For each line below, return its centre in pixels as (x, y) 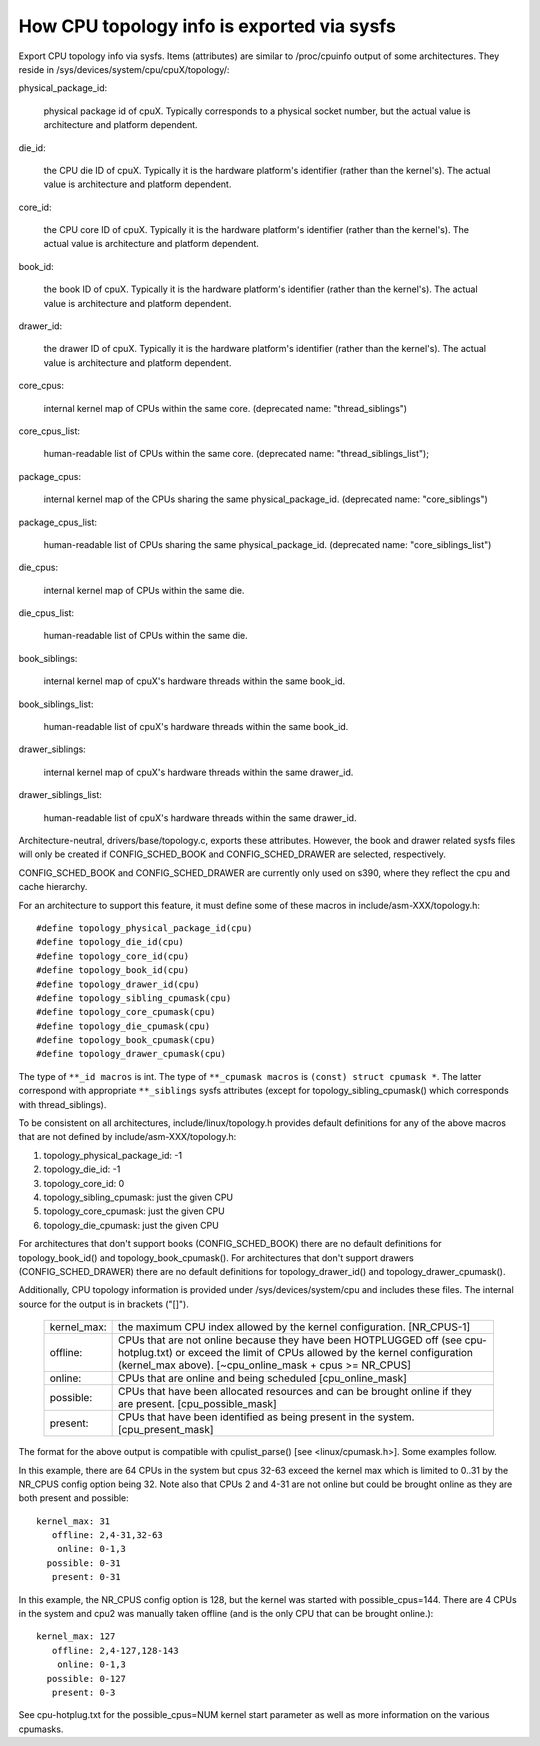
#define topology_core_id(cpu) (113, 956)
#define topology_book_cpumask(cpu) (126, 1040)
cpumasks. (41, 1729)
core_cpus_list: (49, 431)
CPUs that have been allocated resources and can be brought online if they (295, 1392)
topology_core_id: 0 (84, 1183)
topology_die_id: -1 (82, 1169)
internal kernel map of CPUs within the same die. (144, 590)
